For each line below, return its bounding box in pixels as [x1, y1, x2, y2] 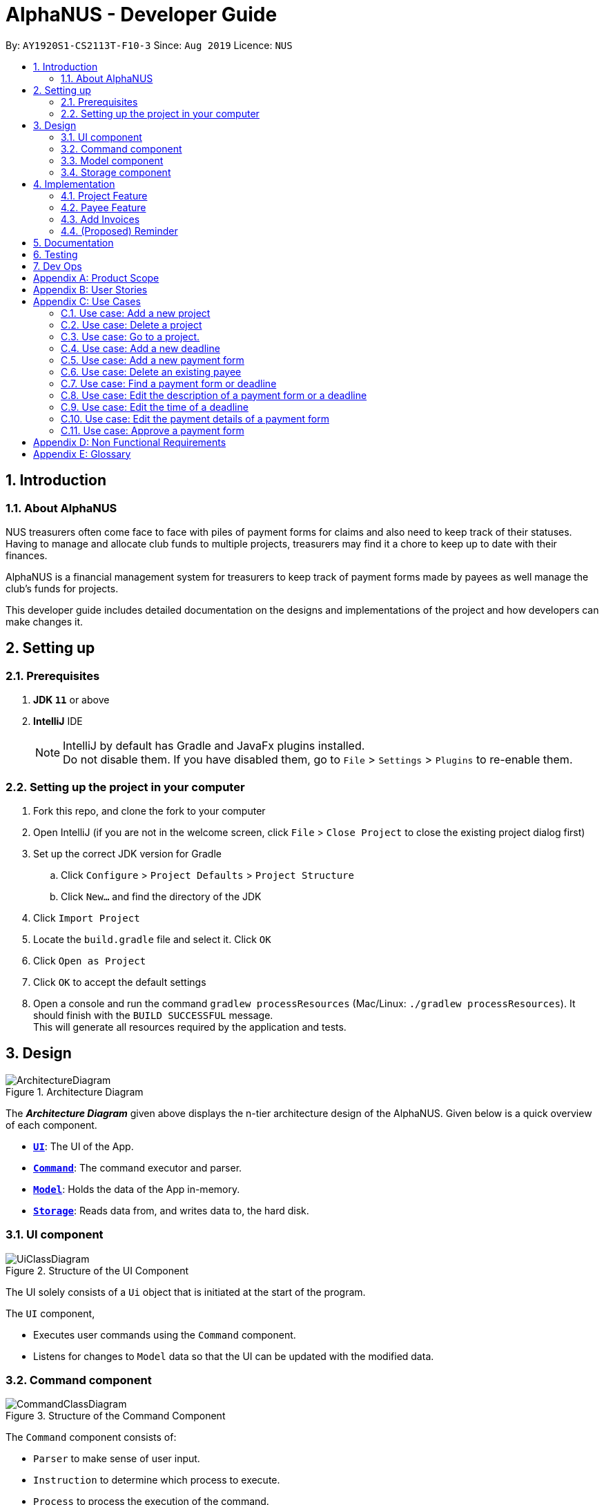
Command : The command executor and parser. [33, 1161, 242, 1174]
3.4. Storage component [61, 166, 171, 178]
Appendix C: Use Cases [33, 295, 141, 307]
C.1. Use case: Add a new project [61, 307, 211, 319]
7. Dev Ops [33, 260, 82, 272]
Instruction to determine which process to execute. [33, 1474, 280, 1486]
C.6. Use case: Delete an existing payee [61, 365, 242, 378]
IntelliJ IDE [33, 715, 83, 728]
